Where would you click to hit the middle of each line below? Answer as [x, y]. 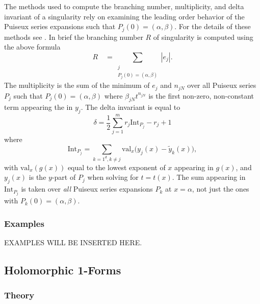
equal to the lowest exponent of [116, 167]
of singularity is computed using [203, 37]
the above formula [32, 47]
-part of [64, 177]
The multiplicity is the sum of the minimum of [77, 85]
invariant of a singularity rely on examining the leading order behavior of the [124, 16]
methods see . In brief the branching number [74, 37]
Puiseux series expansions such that [60, 26]
